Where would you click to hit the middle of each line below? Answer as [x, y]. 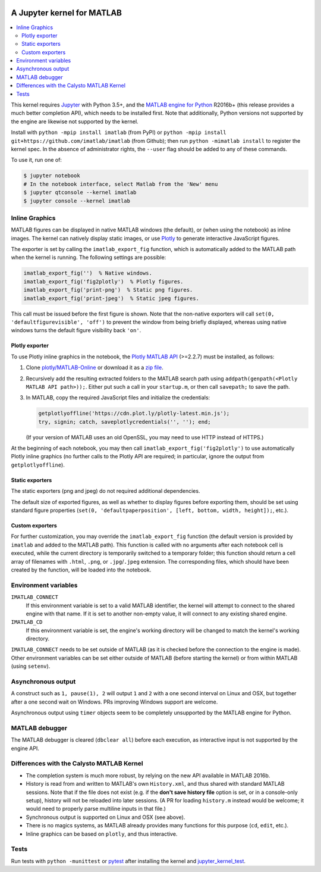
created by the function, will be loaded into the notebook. [81, 570]
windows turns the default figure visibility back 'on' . [76, 330]
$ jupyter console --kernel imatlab [77, 201]
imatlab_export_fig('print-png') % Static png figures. [108, 290]
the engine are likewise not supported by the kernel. [75, 121]
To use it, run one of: [37, 160]
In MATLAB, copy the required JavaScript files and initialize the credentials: [118, 398]
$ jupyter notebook [52, 176]
